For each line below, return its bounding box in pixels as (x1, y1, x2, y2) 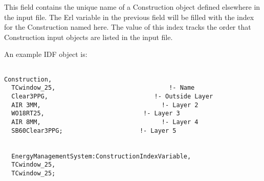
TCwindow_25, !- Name (11, 84, 195, 92)
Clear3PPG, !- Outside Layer (11, 92, 213, 100)
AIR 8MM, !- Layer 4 (11, 118, 199, 126)
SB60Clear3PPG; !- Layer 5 (11, 127, 177, 134)
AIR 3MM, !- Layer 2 (11, 101, 199, 109)
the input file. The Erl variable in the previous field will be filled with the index (4, 11, 254, 22)
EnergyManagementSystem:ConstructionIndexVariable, (11, 152, 191, 160)
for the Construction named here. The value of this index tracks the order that (4, 22, 251, 32)
